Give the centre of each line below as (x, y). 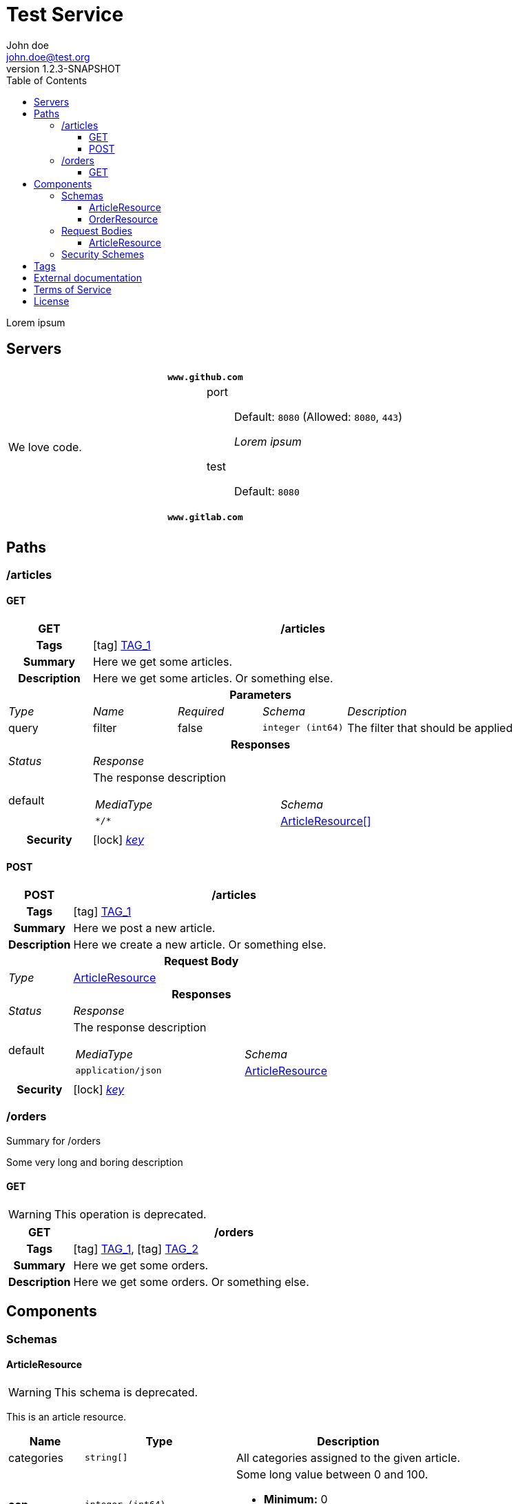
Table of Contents (47, 80)
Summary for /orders (54, 1140)
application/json (118, 1071)
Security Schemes (103, 254)
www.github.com (205, 377)
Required (201, 711)
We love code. (45, 447)
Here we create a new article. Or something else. (200, 944)
